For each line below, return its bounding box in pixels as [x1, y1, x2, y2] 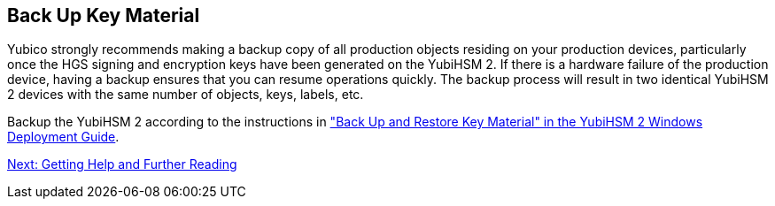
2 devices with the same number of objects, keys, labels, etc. [7, 87, 364, 103]
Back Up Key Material [7, 4, 200, 27]
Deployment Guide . [7, 129, 120, 145]
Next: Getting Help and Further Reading [7, 156, 237, 172]
